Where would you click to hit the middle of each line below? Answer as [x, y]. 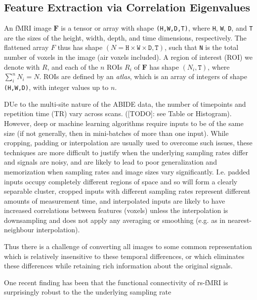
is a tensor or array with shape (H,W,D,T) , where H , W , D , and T [157, 28]
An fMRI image [28, 28]
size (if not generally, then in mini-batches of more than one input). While [116, 133]
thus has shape [80, 47]
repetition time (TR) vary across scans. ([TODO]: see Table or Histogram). [118, 113]
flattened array [26, 47]
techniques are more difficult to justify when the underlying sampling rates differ [126, 152]
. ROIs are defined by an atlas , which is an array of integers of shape [143, 76]
